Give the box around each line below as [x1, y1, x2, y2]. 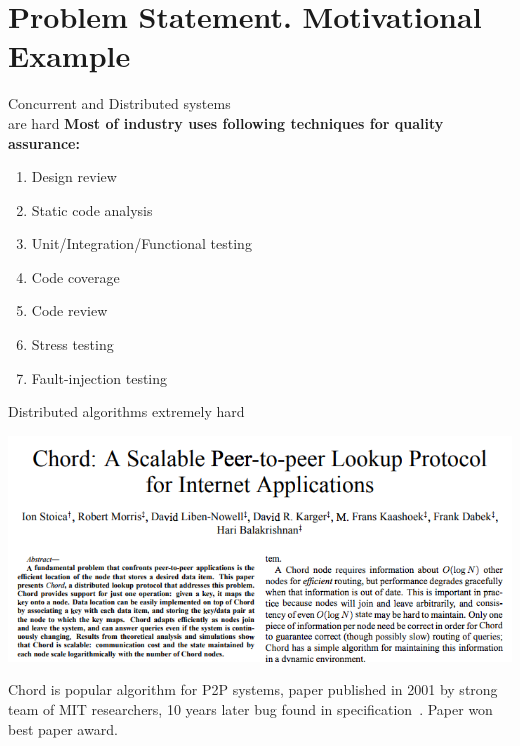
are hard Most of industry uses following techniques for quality [8, 112, 444, 133]
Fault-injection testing [31, 367, 168, 388]
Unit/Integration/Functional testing [31, 233, 252, 254]
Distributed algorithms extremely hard [8, 401, 245, 422]
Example [8, 35, 131, 76]
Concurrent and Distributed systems [8, 93, 231, 114]
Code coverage [31, 266, 120, 287]
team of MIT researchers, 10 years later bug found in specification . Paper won [8, 699, 493, 720]
